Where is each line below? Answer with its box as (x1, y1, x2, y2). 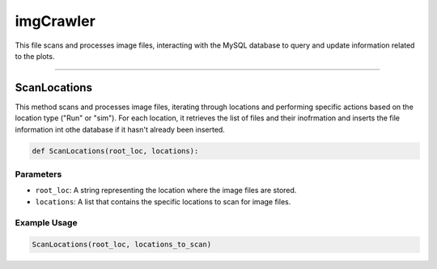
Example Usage (15, 216, 78, 228)
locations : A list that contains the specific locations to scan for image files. (35, 196, 291, 206)
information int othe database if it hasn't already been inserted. (15, 124, 226, 134)
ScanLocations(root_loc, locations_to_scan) (32, 240, 212, 250)
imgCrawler (15, 12, 96, 30)
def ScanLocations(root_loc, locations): (32, 146, 199, 155)
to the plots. (15, 51, 55, 61)
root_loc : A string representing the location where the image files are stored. (35, 186, 297, 195)
